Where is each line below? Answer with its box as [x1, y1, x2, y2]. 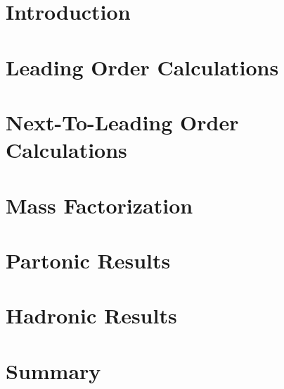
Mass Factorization [6, 190, 193, 219]
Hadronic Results [6, 301, 177, 330]
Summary [6, 356, 101, 385]
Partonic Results [6, 245, 171, 274]
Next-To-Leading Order [6, 107, 239, 136]
